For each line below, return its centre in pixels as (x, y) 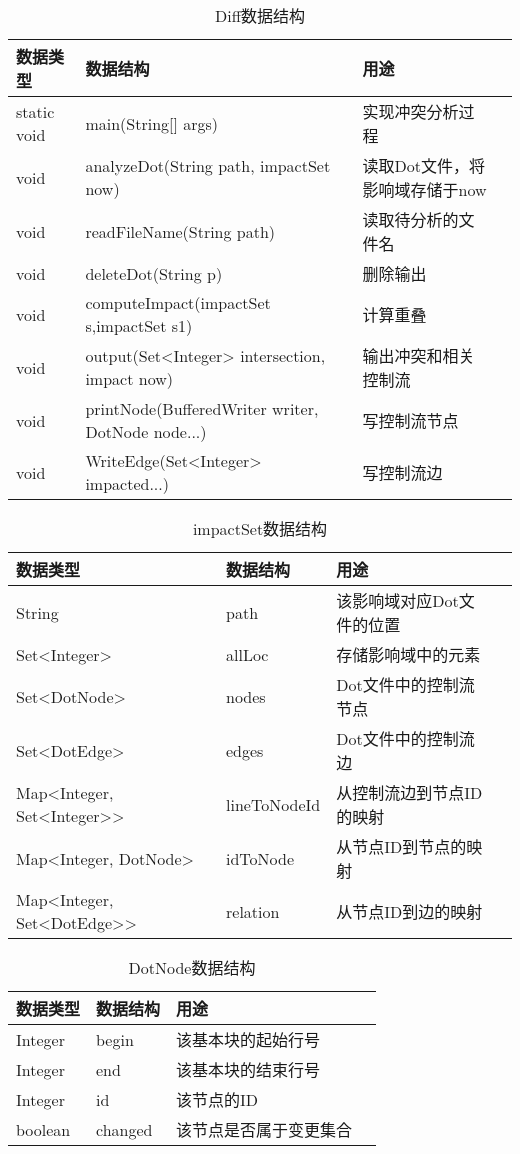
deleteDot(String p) (154, 273)
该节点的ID (217, 1099)
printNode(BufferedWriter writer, (202, 408)
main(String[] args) (152, 123)
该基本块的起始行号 (248, 1039)
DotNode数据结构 (192, 967)
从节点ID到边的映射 (409, 911)
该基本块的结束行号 (248, 1069)
